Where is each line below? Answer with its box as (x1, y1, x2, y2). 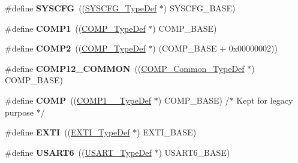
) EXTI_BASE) (137, 126, 197, 138)
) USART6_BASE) (158, 146, 230, 158)
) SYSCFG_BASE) (163, 2, 236, 14)
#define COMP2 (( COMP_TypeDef (5, 42, 146, 55)
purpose (5, 105, 34, 118)
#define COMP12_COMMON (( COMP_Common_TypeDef (5, 62, 245, 74)
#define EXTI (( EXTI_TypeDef (5, 126, 130, 138)
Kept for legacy (236, 93, 293, 106)
